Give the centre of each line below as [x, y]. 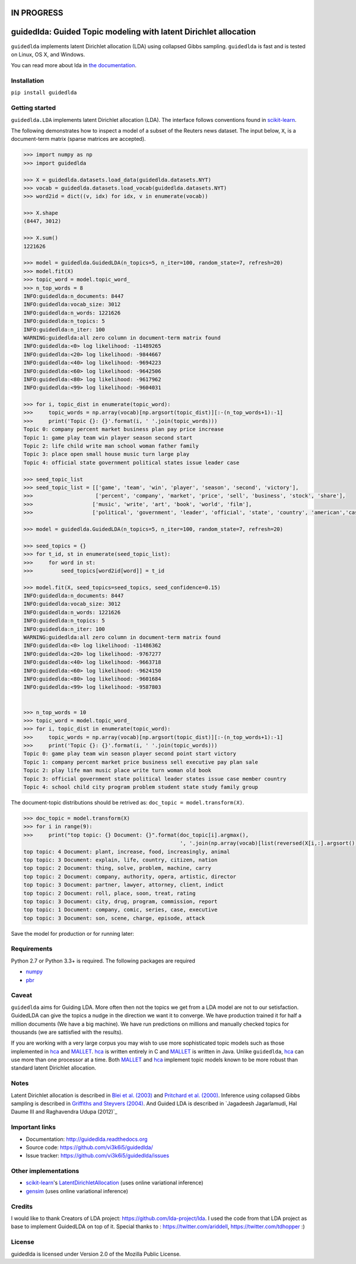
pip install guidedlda [44, 93]
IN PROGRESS [37, 13]
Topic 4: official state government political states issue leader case [131, 463]
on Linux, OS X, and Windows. [48, 54]
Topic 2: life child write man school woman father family [111, 446]
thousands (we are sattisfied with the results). [67, 1032]
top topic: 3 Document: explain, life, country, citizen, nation [120, 860]
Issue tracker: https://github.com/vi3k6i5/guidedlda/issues [97, 1156]
